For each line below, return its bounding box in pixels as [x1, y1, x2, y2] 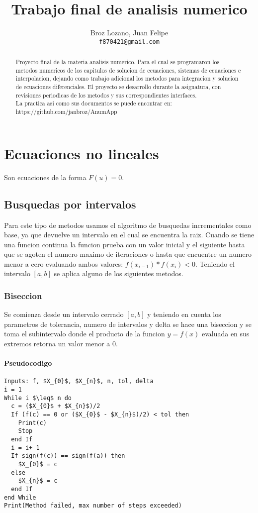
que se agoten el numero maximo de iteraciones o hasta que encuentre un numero [4, 249, 252, 259]
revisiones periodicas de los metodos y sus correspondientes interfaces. [15, 91, 197, 99]
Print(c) [18, 419, 47, 426]
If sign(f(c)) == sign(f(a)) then [11, 452, 125, 460]
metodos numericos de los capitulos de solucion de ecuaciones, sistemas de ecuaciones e [15, 66, 241, 74]
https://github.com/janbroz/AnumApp [15, 107, 117, 116]
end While [4, 494, 36, 501]
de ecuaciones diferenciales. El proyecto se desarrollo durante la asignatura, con [15, 83, 221, 91]
